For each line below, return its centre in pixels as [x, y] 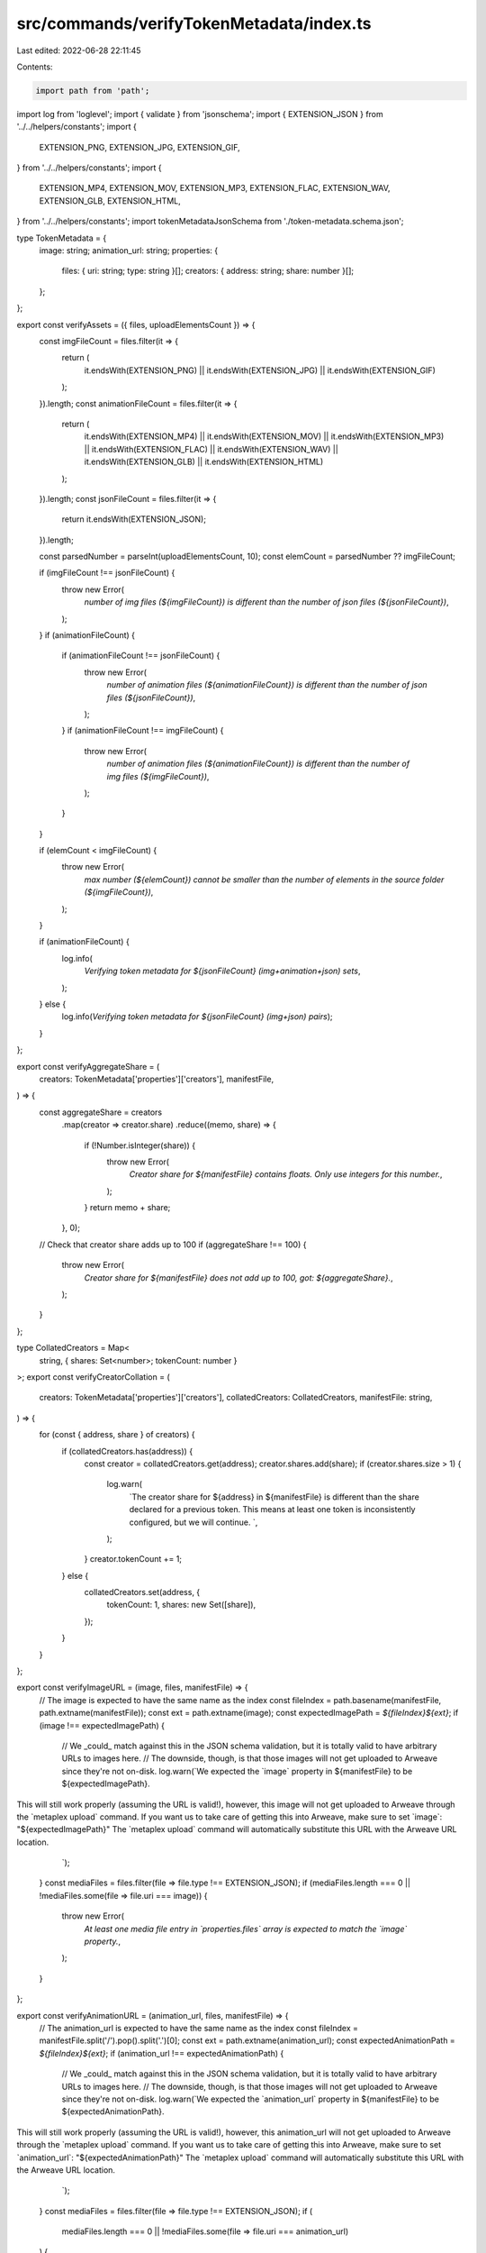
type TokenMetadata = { [62, 238]
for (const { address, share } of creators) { [117, 1435]
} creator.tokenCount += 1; [133, 1559]
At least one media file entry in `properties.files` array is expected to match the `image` [246, 1929]
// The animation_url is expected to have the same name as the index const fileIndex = [199, 2028]
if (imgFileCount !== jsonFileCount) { [107, 573]
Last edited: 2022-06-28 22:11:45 [79, 50]
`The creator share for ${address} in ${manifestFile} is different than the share [274, 1497]
